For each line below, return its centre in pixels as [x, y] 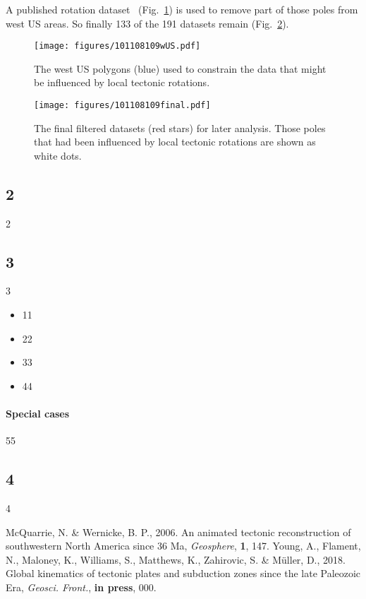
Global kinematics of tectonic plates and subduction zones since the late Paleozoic [183, 573]
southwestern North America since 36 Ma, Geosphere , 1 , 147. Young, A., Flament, [183, 546]
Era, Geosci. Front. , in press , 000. [81, 587]
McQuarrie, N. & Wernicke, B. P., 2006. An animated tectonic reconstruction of [178, 532]
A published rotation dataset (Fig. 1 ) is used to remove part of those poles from [182, 9]
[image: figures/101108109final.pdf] [122, 106]
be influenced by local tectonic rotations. [122, 82]
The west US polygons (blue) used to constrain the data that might [180, 68]
